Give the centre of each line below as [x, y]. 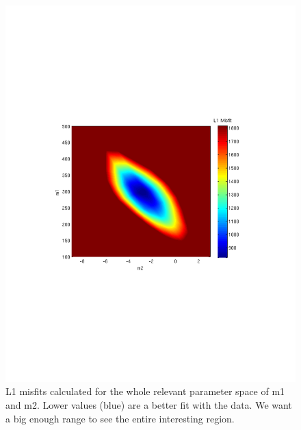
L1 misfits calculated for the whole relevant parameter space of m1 [145, 391]
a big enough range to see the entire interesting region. [120, 418]
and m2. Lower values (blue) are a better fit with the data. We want [149, 405]
